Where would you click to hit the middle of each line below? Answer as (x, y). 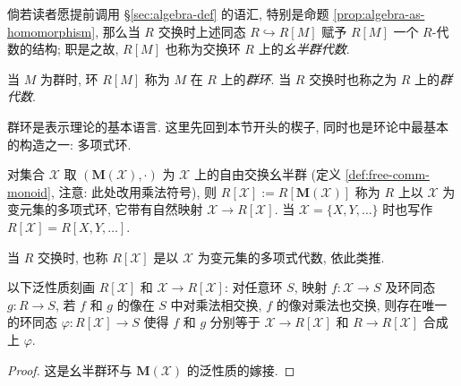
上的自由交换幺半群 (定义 (268, 174)
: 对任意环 (253, 287)
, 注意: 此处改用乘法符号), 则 (134, 191)
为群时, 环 (69, 78)
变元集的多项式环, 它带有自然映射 (105, 209)
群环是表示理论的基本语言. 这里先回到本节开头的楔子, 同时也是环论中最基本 (228, 126)
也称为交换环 (203, 49)
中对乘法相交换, (216, 304)
